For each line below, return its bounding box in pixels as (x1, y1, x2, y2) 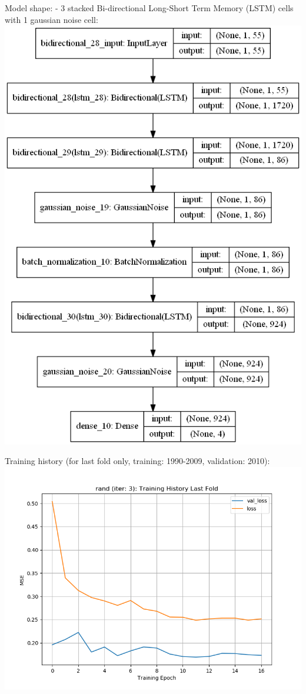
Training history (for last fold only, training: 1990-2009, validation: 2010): (5, 455, 270, 467)
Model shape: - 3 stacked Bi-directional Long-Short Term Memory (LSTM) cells (5, 2, 294, 14)
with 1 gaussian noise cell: (5, 13, 98, 25)
